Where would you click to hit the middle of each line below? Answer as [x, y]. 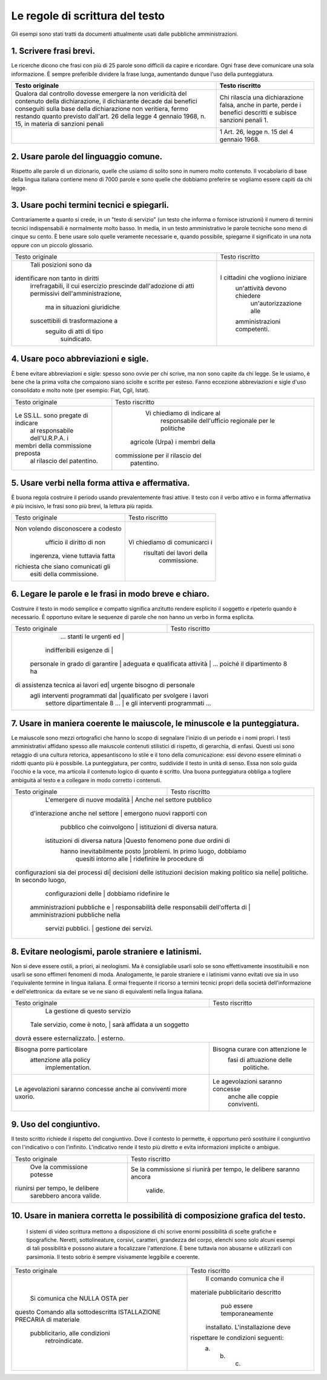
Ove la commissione [59, 1167]
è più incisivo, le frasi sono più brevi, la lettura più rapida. [82, 506]
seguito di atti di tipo [74, 331]
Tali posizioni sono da [61, 265]
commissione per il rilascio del [158, 456]
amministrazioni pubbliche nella [75, 915]
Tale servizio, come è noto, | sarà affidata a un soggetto [110, 1025]
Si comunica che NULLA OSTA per [79, 1298]
